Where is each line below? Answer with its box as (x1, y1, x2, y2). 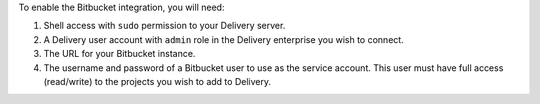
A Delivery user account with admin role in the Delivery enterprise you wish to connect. (43, 33, 404, 45)
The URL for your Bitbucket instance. (43, 48, 196, 60)
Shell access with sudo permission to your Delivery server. (43, 20, 286, 32)
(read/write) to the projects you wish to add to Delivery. (43, 75, 272, 87)
